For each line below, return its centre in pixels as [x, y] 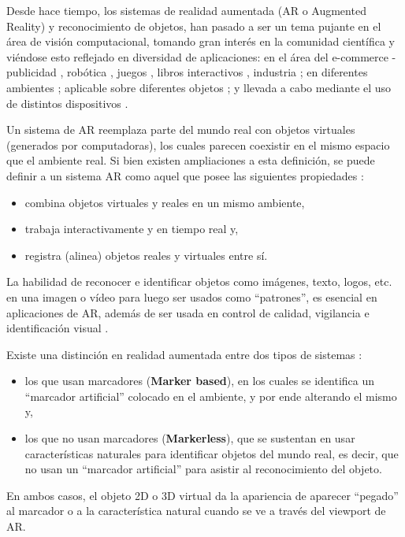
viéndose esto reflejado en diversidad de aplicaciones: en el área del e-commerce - [201, 56]
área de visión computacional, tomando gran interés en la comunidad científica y [201, 41]
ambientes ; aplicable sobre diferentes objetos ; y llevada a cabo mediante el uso [199, 87]
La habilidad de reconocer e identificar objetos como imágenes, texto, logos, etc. [199, 281]
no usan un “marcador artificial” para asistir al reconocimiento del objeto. [203, 469]
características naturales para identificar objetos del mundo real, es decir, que [212, 453]
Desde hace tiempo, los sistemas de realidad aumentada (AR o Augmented [186, 10]
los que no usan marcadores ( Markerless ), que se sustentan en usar [190, 438]
